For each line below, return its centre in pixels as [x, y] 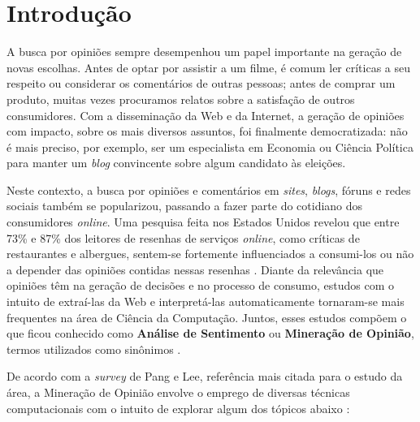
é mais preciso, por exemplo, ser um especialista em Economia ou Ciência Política [210, 146]
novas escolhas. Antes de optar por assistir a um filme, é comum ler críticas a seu [209, 67]
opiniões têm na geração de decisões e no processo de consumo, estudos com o [200, 285]
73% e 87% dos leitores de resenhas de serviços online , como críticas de [183, 237]
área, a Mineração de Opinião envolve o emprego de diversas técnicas [178, 392]
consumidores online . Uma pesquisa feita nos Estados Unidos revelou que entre [203, 222]
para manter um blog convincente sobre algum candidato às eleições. [176, 163]
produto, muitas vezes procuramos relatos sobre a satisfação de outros [181, 99]
